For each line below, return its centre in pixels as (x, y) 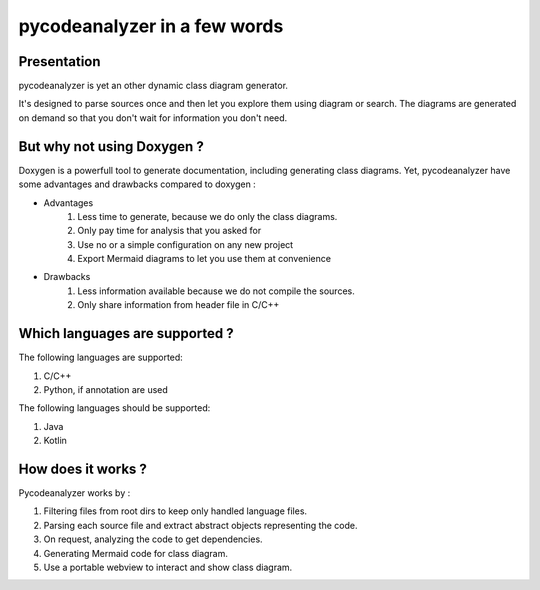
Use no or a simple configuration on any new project (185, 244)
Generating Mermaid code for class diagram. (136, 553)
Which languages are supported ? (126, 333)
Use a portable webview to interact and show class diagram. (168, 567)
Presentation (59, 61)
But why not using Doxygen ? (111, 146)
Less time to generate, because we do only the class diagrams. (207, 216)
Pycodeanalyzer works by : (74, 493)
